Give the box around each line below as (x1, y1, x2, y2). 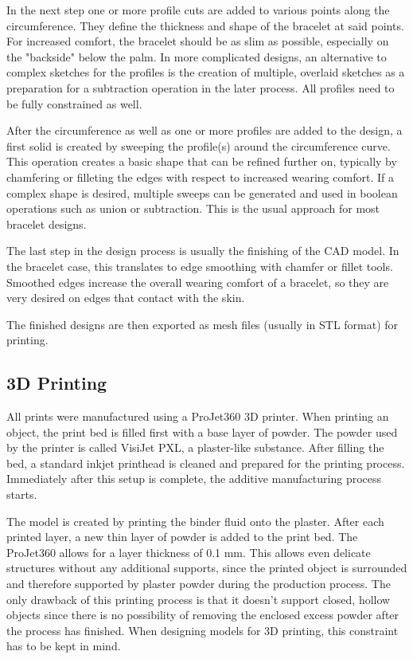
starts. (6, 486, 37, 503)
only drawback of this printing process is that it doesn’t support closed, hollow (6, 590, 391, 607)
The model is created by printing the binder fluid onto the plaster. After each (6, 512, 384, 529)
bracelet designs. (6, 215, 87, 232)
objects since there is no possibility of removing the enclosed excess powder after (6, 606, 399, 623)
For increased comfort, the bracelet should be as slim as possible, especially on (6, 33, 389, 49)
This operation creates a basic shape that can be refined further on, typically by (6, 153, 397, 170)
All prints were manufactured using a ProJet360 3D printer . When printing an (6, 408, 389, 425)
